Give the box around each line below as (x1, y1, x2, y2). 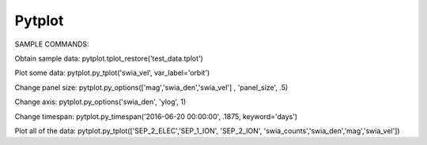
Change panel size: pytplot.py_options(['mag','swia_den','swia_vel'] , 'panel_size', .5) (14, 83, 289, 92)
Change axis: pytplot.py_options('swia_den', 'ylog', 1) (14, 97, 187, 106)
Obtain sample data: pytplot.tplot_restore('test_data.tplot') (14, 54, 203, 63)
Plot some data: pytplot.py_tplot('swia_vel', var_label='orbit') (14, 68, 210, 78)
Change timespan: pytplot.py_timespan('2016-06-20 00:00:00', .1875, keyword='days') (14, 111, 298, 121)
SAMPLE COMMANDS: (14, 39, 90, 49)
